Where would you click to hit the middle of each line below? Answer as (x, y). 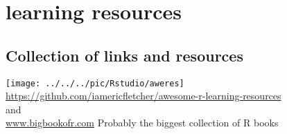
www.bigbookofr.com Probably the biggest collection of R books (142, 123)
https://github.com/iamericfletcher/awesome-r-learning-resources (143, 96)
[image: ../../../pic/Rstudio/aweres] (95, 83)
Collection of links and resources (124, 55)
